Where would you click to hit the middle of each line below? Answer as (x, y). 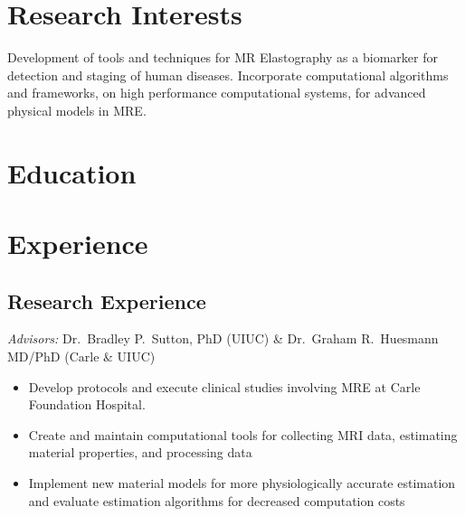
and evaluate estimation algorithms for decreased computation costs (217, 500)
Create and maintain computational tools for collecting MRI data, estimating (243, 434)
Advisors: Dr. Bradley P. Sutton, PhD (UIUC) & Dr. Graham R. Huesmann (223, 338)
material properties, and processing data (140, 452)
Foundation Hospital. (87, 404)
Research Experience (107, 300)
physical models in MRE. (77, 110)
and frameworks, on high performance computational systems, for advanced (217, 93)
